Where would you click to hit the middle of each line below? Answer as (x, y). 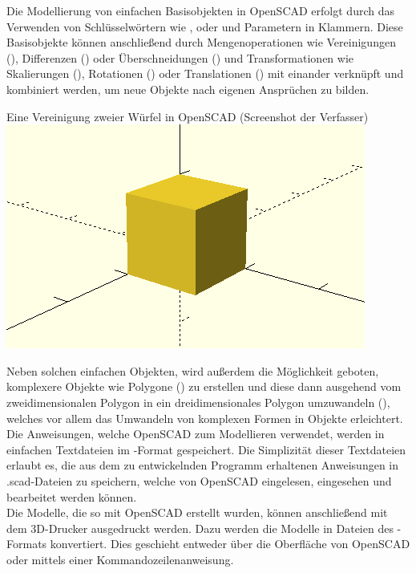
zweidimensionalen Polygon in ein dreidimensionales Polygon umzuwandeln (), (198, 402)
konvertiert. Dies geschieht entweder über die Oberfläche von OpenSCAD (230, 544)
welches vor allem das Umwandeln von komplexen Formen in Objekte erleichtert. (205, 418)
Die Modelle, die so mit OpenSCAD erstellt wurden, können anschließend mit (197, 512)
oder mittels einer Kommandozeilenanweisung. (120, 559)
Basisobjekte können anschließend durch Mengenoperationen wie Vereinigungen (201, 42)
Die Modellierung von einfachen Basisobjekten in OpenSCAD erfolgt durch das (200, 10)
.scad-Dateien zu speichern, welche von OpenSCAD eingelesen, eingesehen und (199, 480)
